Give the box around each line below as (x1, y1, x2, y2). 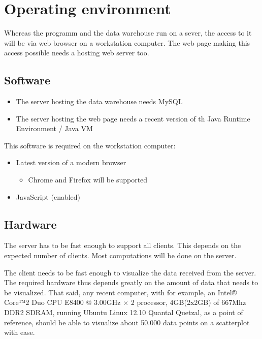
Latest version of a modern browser (16, 157, 126, 168)
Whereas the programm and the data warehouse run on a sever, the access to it (4, 27, 252, 38)
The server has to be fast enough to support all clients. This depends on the (4, 240, 241, 251)
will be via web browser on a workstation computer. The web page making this (4, 37, 250, 48)
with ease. (4, 327, 35, 337)
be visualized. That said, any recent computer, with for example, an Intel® (4, 287, 237, 297)
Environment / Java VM (16, 123, 93, 134)
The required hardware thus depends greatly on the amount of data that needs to (4, 277, 258, 288)
